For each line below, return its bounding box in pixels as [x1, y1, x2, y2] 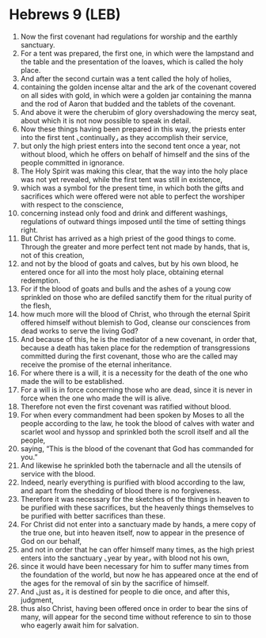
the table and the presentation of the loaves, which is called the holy [20, 57, 244, 66]
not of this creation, [20, 250, 85, 260]
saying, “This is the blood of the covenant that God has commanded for [20, 443, 254, 453]
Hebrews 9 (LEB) [9, 6, 121, 24]
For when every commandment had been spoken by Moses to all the [20, 410, 245, 420]
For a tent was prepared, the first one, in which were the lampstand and [20, 48, 254, 58]
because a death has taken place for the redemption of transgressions [20, 343, 250, 352]
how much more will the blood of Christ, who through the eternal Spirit [20, 309, 251, 318]
